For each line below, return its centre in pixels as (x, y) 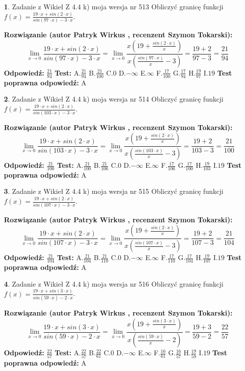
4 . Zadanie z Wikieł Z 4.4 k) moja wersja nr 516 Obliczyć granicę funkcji (114, 283)
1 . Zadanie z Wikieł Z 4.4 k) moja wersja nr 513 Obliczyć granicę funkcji (114, 6)
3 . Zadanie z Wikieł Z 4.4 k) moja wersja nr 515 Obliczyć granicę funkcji (114, 191)
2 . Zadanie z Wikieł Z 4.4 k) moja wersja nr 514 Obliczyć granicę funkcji (114, 99)
